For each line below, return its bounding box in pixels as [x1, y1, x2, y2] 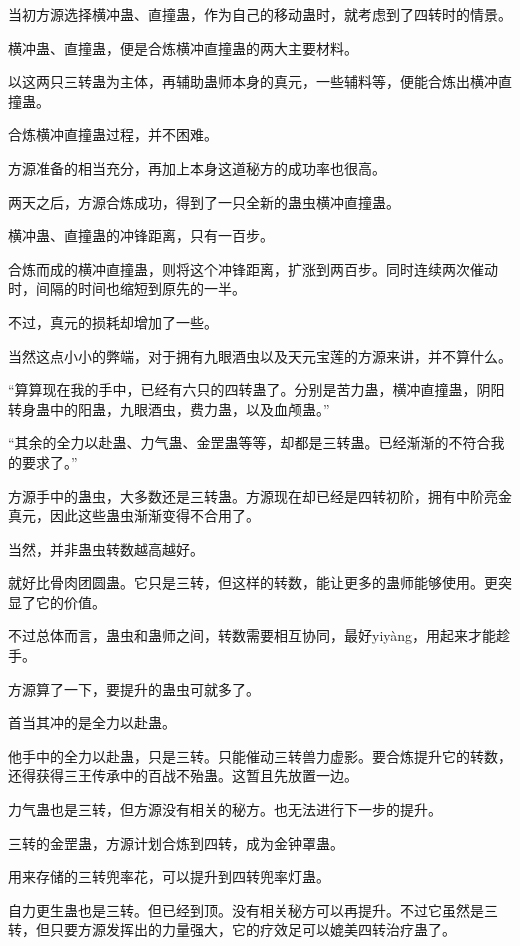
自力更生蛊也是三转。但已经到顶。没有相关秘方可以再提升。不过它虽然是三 [8, 899, 498, 920]
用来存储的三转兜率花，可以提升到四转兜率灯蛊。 [8, 866, 330, 887]
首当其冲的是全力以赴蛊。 [8, 712, 176, 733]
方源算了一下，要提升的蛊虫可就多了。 [8, 678, 260, 699]
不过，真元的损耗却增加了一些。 [8, 311, 218, 332]
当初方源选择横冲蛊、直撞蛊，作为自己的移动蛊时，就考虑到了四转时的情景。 [8, 4, 512, 24]
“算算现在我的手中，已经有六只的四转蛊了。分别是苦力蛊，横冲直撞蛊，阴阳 [8, 379, 505, 400]
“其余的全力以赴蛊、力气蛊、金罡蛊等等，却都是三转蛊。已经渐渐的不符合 [8, 432, 491, 453]
